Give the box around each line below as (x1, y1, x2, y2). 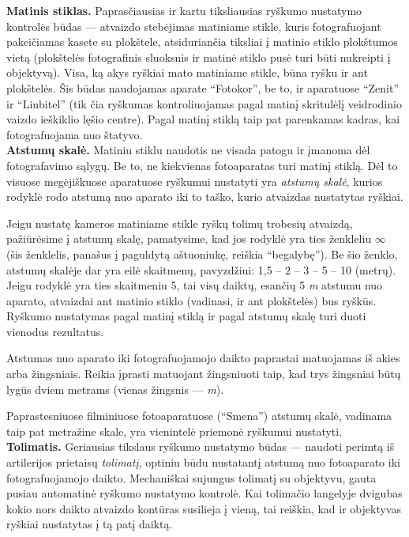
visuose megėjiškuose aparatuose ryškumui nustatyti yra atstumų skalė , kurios (6, 172, 383, 189)
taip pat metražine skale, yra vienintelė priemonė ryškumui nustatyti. (6, 422, 343, 439)
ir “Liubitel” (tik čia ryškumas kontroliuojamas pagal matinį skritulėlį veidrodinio (6, 95, 402, 112)
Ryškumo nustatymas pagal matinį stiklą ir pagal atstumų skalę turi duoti (6, 308, 366, 324)
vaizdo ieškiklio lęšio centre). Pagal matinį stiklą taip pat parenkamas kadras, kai (6, 111, 400, 127)
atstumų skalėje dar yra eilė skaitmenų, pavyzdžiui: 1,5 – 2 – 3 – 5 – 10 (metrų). (6, 261, 396, 278)
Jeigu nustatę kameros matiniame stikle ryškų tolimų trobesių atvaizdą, (6, 214, 353, 231)
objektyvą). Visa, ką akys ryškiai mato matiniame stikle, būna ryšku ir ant (6, 64, 368, 81)
